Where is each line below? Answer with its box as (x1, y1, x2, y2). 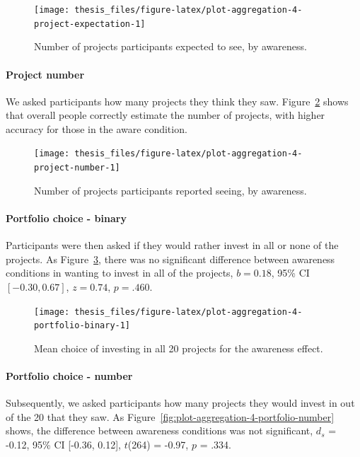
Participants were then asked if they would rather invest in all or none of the (6, 238, 339, 253)
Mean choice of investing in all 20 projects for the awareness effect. (34, 340, 323, 355)
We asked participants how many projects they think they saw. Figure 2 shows (6, 93, 349, 108)
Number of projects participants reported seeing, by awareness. (34, 183, 307, 197)
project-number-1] (34, 163, 120, 173)
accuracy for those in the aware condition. (6, 121, 187, 136)
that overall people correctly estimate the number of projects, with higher (6, 108, 325, 122)
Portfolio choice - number (6, 369, 133, 383)
